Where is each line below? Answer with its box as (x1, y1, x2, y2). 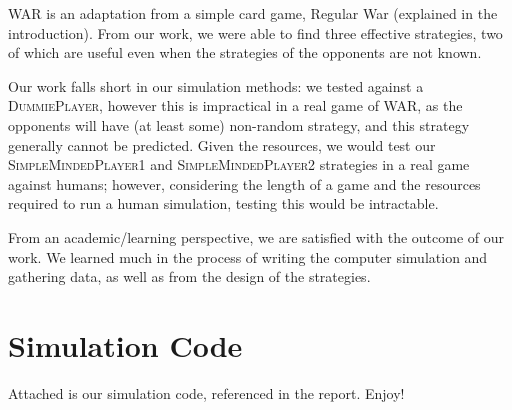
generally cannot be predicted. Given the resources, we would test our (8, 134, 436, 155)
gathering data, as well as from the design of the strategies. (8, 266, 371, 287)
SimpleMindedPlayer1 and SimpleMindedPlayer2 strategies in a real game (8, 154, 470, 175)
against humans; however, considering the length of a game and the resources (8, 173, 481, 194)
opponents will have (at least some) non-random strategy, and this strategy (8, 114, 470, 135)
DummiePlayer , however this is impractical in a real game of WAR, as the (8, 95, 463, 116)
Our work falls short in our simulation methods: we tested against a (8, 75, 424, 96)
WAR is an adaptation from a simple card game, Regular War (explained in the (8, 3, 498, 23)
